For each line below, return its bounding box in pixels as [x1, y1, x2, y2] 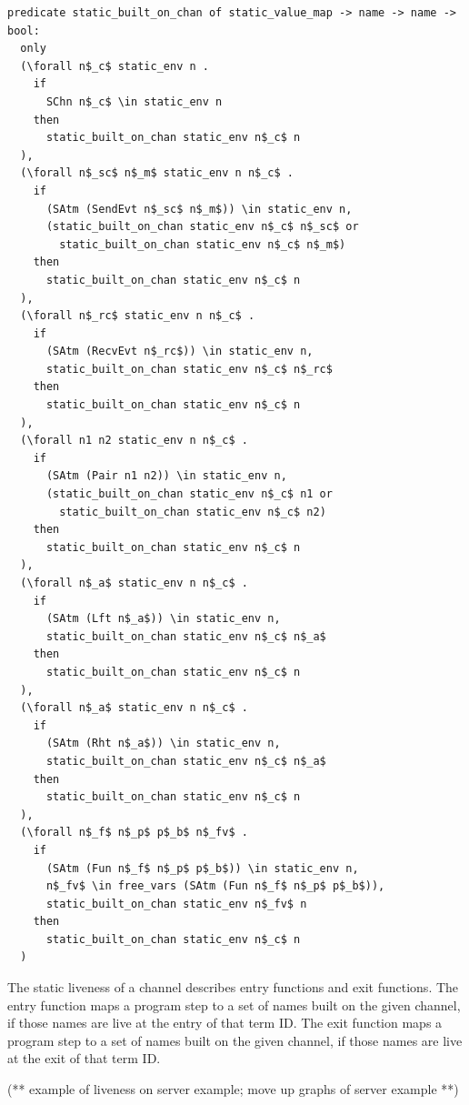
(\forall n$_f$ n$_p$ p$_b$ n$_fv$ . [20, 826, 248, 839]
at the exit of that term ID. [7, 1049, 161, 1068]
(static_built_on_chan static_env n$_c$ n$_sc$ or [45, 220, 359, 234]
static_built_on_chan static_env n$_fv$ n [45, 897, 307, 910]
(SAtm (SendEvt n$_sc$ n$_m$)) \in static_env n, [45, 202, 353, 216]
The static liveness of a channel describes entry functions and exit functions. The [7, 978, 459, 997]
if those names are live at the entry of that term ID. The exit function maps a [7, 1013, 443, 1032]
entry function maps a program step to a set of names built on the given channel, [7, 995, 461, 1014]
